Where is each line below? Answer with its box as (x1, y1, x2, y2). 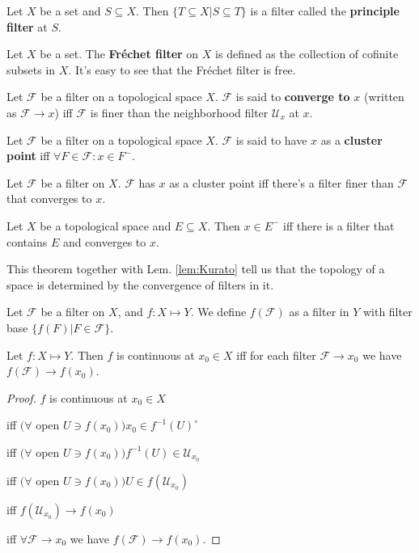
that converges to (6, 190, 92, 207)
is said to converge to (235, 88, 350, 105)
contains (6, 233, 48, 250)
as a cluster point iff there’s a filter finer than (169, 174, 394, 191)
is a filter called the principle (250, 2, 400, 19)
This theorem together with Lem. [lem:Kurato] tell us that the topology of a (6, 260, 385, 277)
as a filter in (289, 303, 349, 320)
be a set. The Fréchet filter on (40, 45, 199, 62)
